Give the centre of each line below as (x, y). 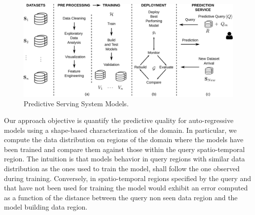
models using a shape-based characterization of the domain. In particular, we (120, 130)
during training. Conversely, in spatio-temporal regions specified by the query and (128, 178)
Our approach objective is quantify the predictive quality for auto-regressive (119, 120)
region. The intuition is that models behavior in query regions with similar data (125, 159)
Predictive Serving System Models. (76, 104)
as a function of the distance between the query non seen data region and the (121, 197)
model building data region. (46, 207)
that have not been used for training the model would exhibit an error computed (126, 188)
